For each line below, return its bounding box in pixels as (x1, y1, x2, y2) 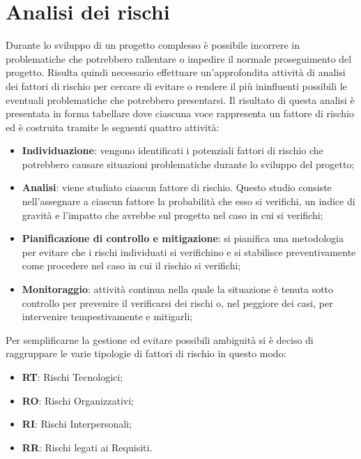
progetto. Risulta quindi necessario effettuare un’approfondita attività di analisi (6, 65, 346, 80)
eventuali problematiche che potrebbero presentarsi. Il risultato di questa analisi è (6, 92, 355, 107)
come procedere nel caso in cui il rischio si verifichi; (22, 258, 241, 273)
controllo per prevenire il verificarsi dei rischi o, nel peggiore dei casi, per (22, 295, 333, 310)
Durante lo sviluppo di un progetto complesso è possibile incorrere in (6, 38, 300, 52)
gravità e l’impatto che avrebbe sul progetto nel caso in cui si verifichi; (22, 207, 323, 222)
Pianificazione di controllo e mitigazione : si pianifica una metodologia (22, 231, 344, 246)
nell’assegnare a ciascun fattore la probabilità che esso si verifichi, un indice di (22, 194, 355, 209)
